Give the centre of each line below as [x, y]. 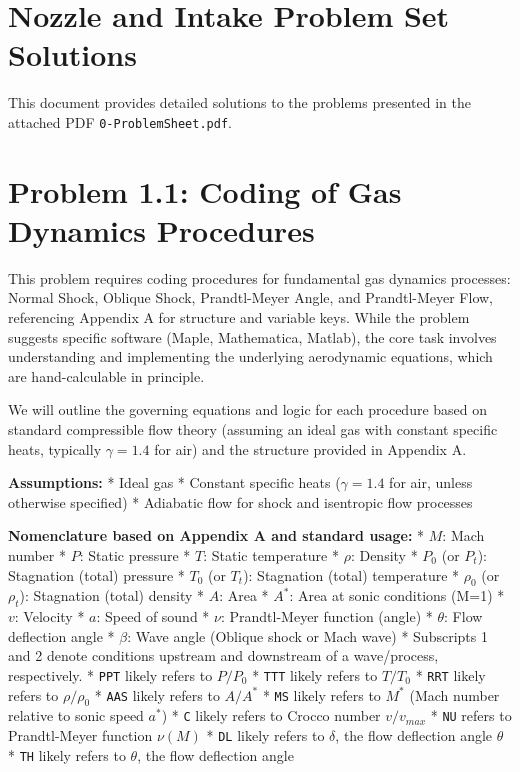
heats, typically [55, 448]
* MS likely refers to [321, 694]
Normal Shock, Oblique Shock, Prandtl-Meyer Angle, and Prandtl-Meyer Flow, [251, 297]
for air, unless [431, 482]
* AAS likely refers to [157, 694]
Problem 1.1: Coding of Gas [205, 190]
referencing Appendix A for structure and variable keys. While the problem [239, 317]
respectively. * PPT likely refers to [110, 674]
